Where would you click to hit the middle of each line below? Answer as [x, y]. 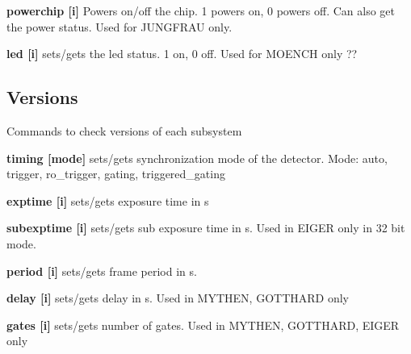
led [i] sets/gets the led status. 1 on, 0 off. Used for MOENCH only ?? [182, 54]
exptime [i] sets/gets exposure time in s [108, 200]
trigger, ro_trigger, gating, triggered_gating [116, 174]
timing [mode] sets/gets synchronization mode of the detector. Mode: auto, [197, 158]
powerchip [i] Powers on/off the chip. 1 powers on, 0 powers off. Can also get [201, 10]
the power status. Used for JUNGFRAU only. [120, 26]
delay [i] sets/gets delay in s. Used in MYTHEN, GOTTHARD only [178, 298]
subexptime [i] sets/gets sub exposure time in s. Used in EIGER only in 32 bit [206, 228]
